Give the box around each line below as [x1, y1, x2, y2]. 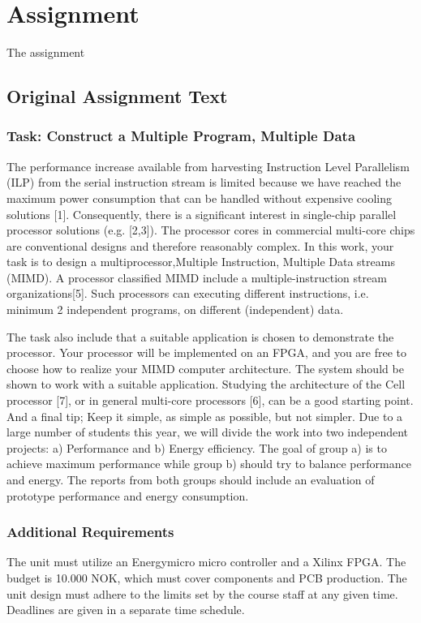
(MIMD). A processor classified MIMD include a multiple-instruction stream [6, 269, 387, 286]
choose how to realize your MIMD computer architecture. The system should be [6, 359, 404, 376]
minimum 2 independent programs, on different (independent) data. [6, 301, 344, 318]
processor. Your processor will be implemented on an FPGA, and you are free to [6, 344, 407, 361]
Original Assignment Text [6, 84, 228, 109]
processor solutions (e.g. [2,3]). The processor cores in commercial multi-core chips [6, 221, 415, 238]
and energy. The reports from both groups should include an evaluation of [6, 471, 375, 488]
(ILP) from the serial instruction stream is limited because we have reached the [6, 174, 402, 191]
